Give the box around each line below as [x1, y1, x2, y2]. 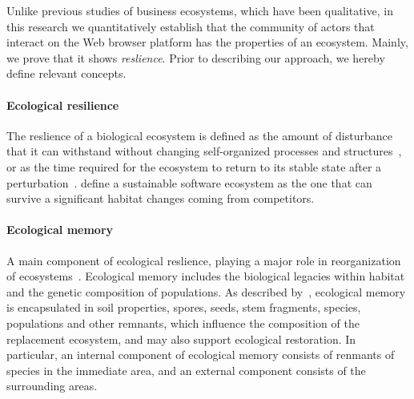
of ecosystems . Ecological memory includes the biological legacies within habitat [6, 268, 405, 284]
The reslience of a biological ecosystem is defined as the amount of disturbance [6, 127, 392, 143]
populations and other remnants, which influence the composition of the [6, 314, 360, 331]
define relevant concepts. [6, 65, 127, 82]
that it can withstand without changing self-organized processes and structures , [6, 143, 402, 159]
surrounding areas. [6, 377, 98, 394]
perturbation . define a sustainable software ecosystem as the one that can [6, 174, 372, 191]
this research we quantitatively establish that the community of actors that [6, 18, 375, 34]
